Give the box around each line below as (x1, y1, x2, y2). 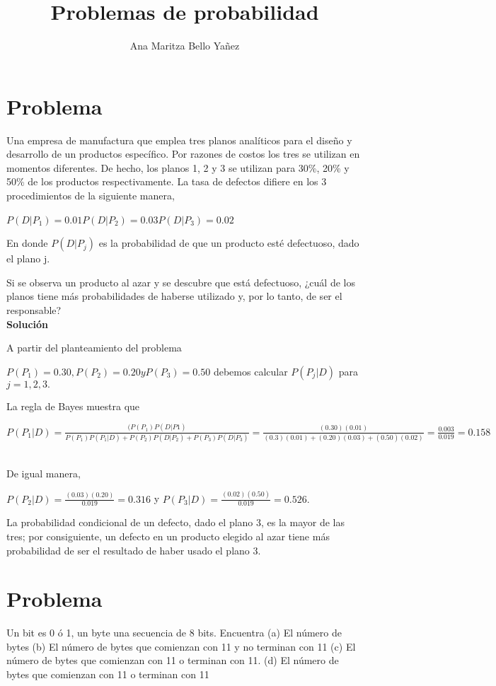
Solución (6, 316, 49, 331)
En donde (6, 236, 48, 250)
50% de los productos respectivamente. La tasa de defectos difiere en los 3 (6, 174, 327, 189)
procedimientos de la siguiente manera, (6, 188, 175, 203)
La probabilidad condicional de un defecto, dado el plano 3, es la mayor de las (6, 515, 345, 530)
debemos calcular (213, 364, 288, 378)
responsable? (6, 303, 62, 317)
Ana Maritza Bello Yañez (129, 38, 240, 53)
